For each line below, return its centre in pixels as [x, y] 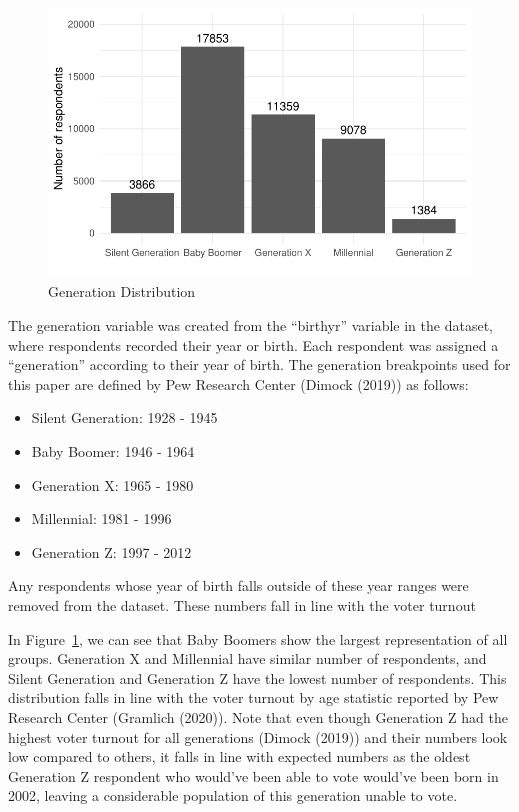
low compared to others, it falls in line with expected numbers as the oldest [239, 756]
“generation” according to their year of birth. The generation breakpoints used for [259, 364]
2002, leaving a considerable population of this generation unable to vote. [233, 795]
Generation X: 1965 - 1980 [112, 484]
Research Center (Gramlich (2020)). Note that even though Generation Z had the [258, 716]
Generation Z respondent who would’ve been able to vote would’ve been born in [253, 775]
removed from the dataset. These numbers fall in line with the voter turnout [242, 604]
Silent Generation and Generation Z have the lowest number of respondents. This [257, 677]
